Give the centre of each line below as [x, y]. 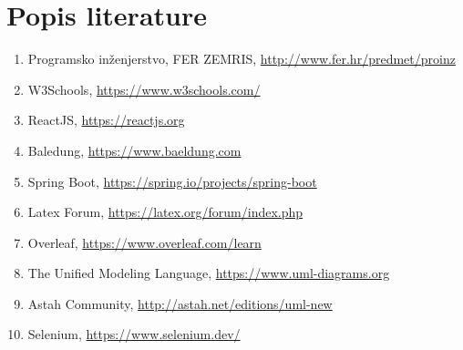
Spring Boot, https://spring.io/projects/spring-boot [172, 181]
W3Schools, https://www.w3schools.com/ [144, 89]
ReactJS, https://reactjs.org [106, 120]
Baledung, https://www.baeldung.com [134, 150]
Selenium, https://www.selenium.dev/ [134, 334]
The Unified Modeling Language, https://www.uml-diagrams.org [209, 273]
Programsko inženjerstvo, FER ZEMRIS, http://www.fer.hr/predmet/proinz [242, 59]
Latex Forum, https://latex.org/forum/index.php [165, 212]
